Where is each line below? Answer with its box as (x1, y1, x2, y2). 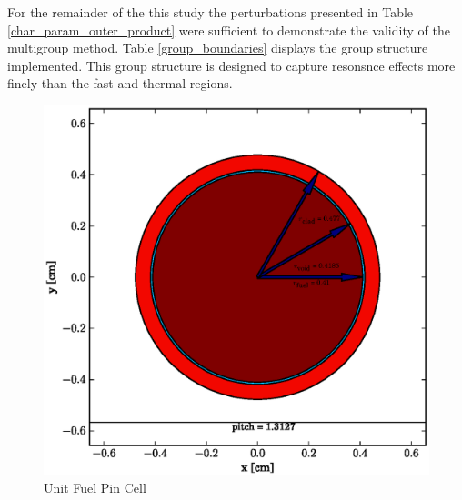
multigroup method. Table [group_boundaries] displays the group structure (7, 38, 428, 57)
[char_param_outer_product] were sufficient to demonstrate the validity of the (7, 20, 450, 39)
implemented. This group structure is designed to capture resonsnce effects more (7, 55, 456, 75)
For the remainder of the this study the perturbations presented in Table (7, 3, 414, 21)
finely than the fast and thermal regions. (7, 74, 233, 93)
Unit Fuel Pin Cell (44, 478, 146, 497)
